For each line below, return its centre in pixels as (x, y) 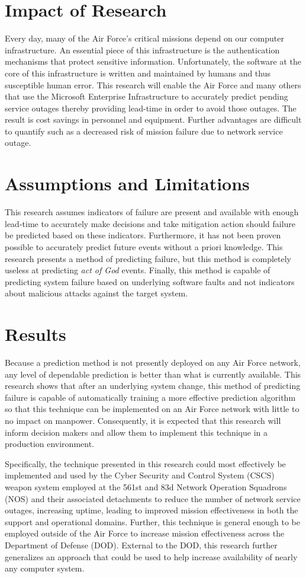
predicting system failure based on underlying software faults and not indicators (150, 281)
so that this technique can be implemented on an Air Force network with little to (152, 409)
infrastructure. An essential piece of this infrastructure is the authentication (142, 50)
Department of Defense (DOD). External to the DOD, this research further (141, 545)
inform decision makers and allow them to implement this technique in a (136, 432)
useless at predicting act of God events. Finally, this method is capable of (138, 270)
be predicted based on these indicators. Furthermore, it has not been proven (143, 235)
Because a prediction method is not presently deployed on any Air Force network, (153, 363)
